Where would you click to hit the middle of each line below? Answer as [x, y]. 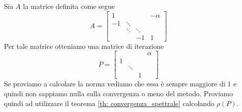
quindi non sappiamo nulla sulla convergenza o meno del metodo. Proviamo [119, 93]
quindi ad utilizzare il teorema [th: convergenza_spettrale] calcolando [109, 103]
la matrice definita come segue [69, 6]
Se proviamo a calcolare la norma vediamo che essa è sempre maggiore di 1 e [120, 84]
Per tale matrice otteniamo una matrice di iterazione [84, 46]
